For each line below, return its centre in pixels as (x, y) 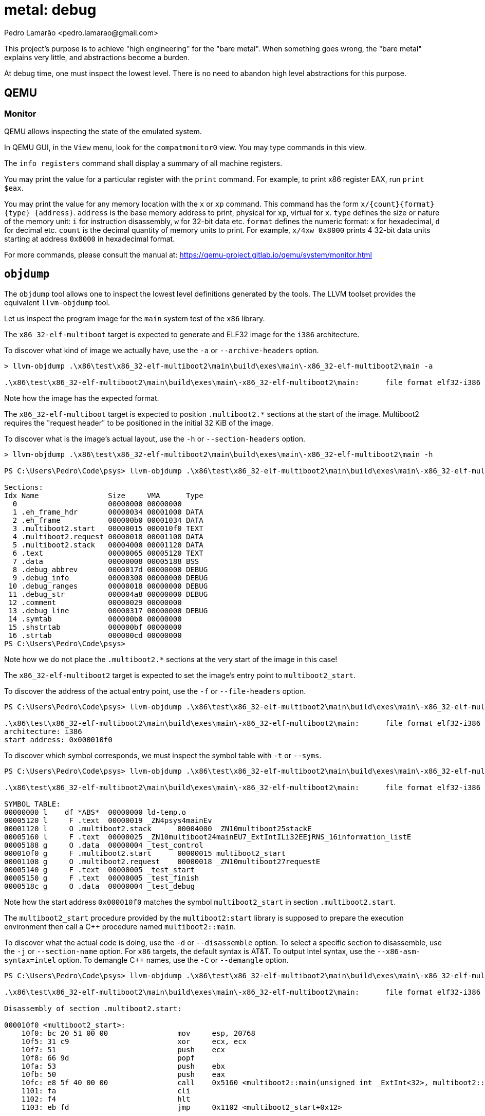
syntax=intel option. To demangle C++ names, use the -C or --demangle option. (146, 960)
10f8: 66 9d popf (108, 1058)
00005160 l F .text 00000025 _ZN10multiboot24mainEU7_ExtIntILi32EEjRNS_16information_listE (208, 837)
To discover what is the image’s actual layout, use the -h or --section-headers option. (155, 438)
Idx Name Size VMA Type (104, 495)
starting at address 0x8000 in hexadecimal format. (90, 239)
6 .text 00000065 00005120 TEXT (108, 553)
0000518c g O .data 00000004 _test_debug (99, 886)
